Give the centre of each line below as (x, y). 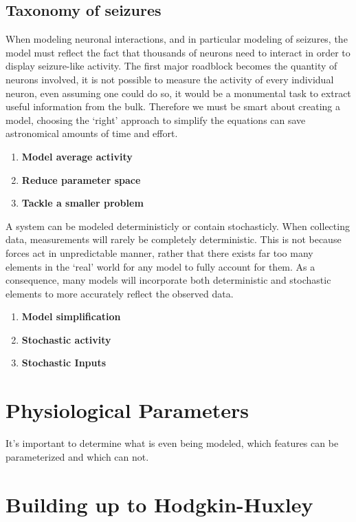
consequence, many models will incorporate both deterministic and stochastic (168, 280)
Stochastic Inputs (64, 363)
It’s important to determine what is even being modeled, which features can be (172, 443)
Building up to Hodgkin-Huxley (159, 504)
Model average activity (77, 156)
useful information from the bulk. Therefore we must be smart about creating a (173, 106)
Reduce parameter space (81, 179)
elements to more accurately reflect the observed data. (120, 293)
